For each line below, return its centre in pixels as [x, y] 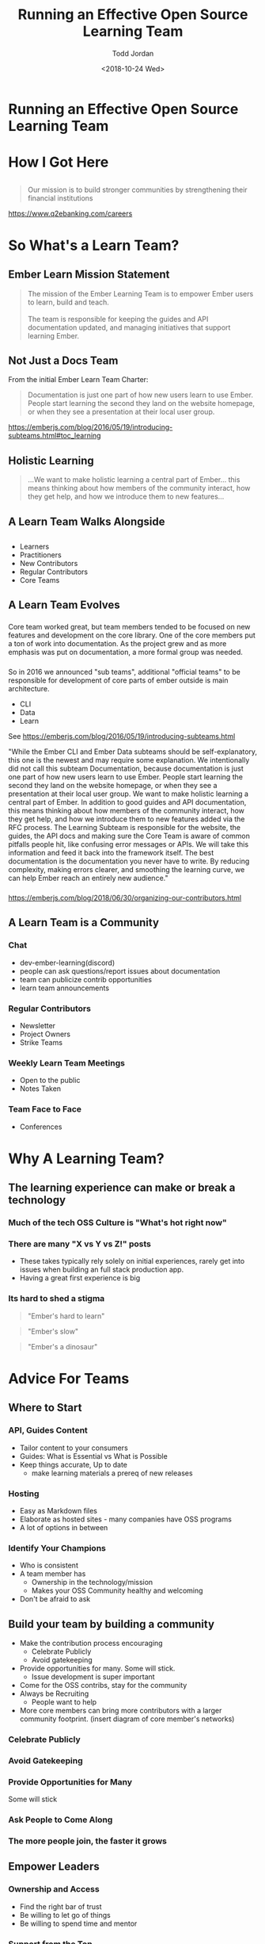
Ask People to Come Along [61, 1820]
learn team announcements [64, 988]
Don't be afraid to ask [55, 1599]
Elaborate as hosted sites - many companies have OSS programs [125, 1519]
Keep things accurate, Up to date [74, 1464]
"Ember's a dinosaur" [62, 1346]
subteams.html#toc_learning [55, 436]
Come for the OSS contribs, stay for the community [103, 1686]
